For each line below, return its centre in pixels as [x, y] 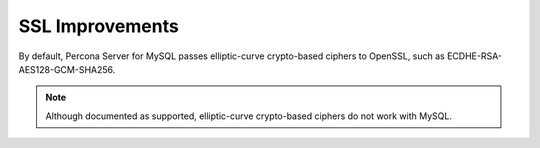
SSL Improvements [98, 26]
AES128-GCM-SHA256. [67, 69]
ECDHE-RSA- [474, 56]
